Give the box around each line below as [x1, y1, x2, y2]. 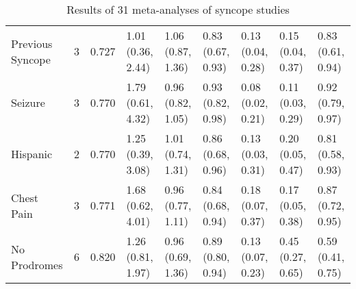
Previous [11, 35, 53, 51]
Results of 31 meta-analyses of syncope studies [66, 1, 290, 17]
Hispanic [11, 146, 53, 162]
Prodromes [11, 256, 63, 273]
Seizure [11, 95, 45, 110]
